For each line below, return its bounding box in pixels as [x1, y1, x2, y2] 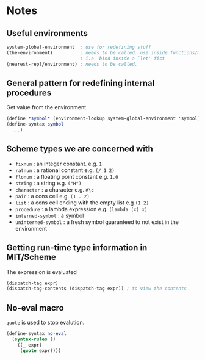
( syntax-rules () [12, 336, 56, 342]
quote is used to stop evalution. [6, 319, 85, 326]
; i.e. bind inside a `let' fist [80, 56, 165, 62]
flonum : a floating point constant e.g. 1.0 [15, 173, 118, 180]
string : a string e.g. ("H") [15, 179, 82, 187]
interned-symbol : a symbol [15, 212, 84, 219]
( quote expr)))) [20, 347, 62, 354]
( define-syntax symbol [6, 121, 64, 128]
